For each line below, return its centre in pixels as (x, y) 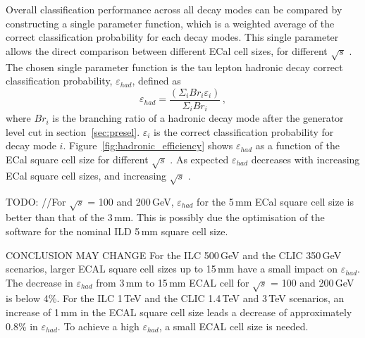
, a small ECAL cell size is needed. (234, 326)
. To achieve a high (98, 326)
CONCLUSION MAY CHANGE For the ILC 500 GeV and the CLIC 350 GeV (174, 255)
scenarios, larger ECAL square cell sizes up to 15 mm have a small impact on (172, 269)
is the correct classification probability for (244, 131)
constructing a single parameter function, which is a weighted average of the (170, 23)
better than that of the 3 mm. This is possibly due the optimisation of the (165, 217)
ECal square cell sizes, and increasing (86, 175)
